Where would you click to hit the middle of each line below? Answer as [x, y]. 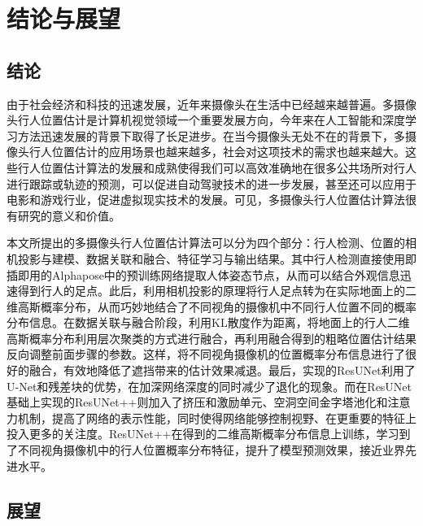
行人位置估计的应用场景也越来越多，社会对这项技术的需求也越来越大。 [217, 152]
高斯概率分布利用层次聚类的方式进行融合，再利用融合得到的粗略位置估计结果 [211, 338]
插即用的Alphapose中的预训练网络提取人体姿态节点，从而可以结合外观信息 [203, 274]
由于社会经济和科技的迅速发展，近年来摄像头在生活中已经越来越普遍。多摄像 [211, 104]
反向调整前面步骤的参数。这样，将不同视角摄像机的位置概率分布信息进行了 [206, 354]
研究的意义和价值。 [69, 215]
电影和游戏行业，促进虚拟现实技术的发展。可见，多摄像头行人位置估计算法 [206, 200]
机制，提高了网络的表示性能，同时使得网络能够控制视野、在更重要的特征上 [217, 417]
